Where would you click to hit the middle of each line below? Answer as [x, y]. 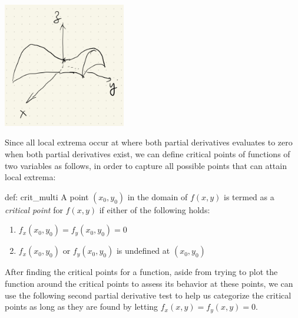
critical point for [34, 209]
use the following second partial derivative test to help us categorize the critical [148, 295]
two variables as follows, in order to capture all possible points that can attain [146, 165]
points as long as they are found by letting [82, 307]
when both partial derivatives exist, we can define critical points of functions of [148, 154]
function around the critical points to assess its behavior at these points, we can [149, 283]
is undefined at [143, 251]
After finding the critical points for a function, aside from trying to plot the [141, 272]
